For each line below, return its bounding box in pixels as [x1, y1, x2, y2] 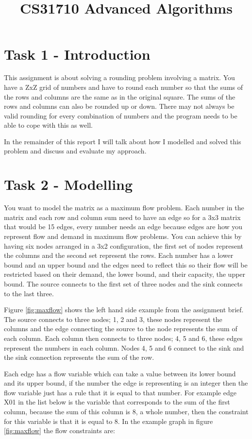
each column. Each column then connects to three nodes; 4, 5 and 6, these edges [4, 333, 243, 343]
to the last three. [4, 288, 54, 298]
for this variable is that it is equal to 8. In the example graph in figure [4, 416, 213, 426]
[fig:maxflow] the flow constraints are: [4, 425, 115, 436]
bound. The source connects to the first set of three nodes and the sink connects [4, 278, 243, 288]
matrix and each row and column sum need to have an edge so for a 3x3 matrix [4, 212, 241, 222]
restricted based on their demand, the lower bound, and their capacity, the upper [4, 269, 246, 279]
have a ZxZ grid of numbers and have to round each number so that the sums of [4, 82, 243, 92]
